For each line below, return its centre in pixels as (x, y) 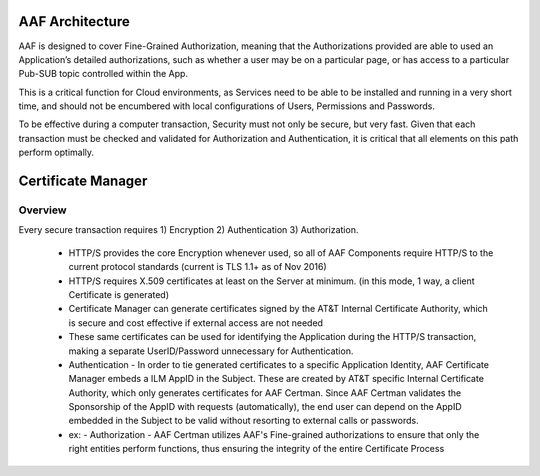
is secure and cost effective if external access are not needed (196, 322)
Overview (42, 210)
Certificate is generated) (119, 294)
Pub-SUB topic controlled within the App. (103, 74)
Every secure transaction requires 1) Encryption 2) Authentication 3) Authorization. (188, 230)
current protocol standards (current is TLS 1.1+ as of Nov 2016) (197, 267)
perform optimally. (56, 152)
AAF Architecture (74, 21)
